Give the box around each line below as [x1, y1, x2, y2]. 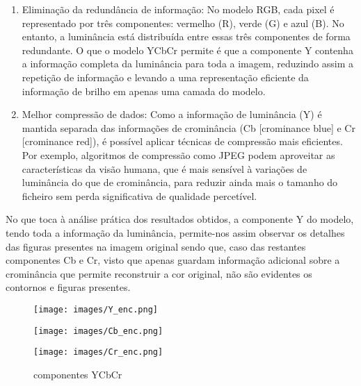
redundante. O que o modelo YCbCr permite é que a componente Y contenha [22, 42, 353, 57]
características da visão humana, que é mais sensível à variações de [22, 161, 307, 176]
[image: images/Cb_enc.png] [33, 326, 163, 336]
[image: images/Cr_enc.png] [33, 347, 163, 358]
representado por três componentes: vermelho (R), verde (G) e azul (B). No [22, 15, 344, 30]
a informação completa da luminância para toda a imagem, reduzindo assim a [22, 56, 354, 71]
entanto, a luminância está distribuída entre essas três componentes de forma [22, 29, 351, 44]
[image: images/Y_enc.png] [33, 304, 158, 314]
